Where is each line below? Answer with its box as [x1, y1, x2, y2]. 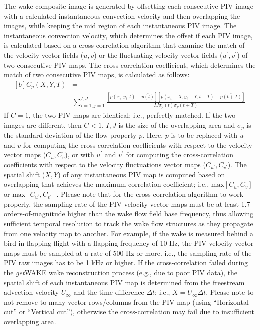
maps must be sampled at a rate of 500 [4, 247, 124, 258]
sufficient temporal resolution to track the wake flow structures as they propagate [4, 218, 253, 229]
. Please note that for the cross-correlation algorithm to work [56, 188, 244, 199]
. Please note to [206, 287, 254, 297]
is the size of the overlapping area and [118, 119, 235, 130]
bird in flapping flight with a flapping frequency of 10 [4, 238, 167, 248]
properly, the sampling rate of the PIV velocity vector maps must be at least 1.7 [4, 198, 250, 209]
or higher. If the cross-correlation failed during [106, 257, 248, 268]
